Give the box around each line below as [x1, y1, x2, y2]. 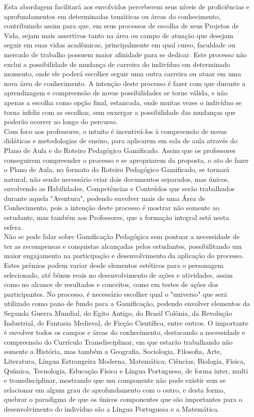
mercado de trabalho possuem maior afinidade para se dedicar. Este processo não [4, 49, 247, 59]
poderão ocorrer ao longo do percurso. [4, 116, 118, 127]
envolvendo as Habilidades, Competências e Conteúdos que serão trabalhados [4, 183, 235, 194]
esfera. [4, 221, 23, 232]
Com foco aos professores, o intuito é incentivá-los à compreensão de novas [4, 126, 227, 136]
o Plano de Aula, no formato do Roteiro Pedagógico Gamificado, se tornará [4, 164, 230, 175]
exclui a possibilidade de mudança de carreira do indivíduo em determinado [4, 59, 231, 69]
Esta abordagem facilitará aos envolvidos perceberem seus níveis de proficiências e [4, 1, 250, 11]
